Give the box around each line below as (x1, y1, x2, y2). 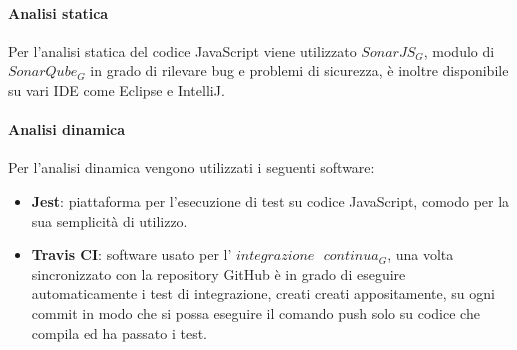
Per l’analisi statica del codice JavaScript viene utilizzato (8, 40, 357, 61)
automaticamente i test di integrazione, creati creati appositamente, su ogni (31, 283, 495, 304)
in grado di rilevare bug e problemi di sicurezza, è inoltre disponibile (90, 60, 509, 81)
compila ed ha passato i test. (31, 322, 208, 343)
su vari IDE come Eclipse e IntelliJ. (8, 79, 225, 100)
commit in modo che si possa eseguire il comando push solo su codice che (31, 302, 480, 323)
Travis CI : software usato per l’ (31, 244, 232, 265)
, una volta (387, 244, 454, 265)
